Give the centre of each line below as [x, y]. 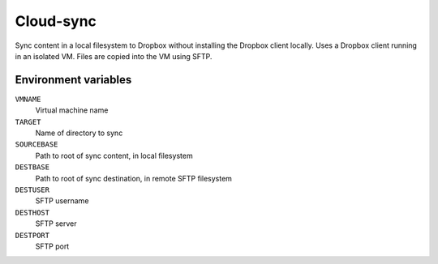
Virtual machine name [72, 110]
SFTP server [56, 224]
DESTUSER [32, 189]
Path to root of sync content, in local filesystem [114, 155]
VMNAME [28, 99]
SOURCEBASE [36, 145]
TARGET [28, 122]
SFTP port [52, 246]
